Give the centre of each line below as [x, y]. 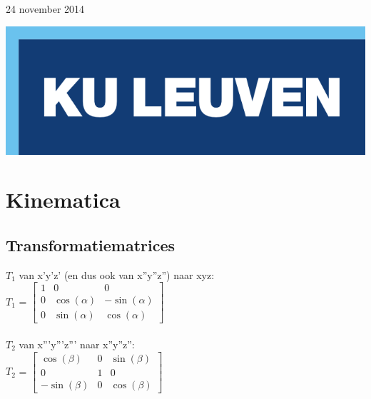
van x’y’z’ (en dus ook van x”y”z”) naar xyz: [117, 274]
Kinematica [63, 199]
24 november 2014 [45, 9]
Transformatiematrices [91, 244]
